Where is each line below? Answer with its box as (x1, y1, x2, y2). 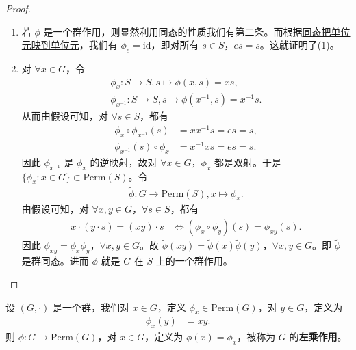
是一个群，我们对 (52, 299, 129, 314)
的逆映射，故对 (90, 154, 157, 169)
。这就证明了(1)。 (259, 38, 340, 52)
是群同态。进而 (21, 254, 89, 268)
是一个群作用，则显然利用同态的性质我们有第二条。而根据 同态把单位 (43, 24, 351, 38)
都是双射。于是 (214, 154, 281, 169)
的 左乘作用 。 (289, 329, 347, 344)
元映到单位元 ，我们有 (21, 38, 118, 52)
